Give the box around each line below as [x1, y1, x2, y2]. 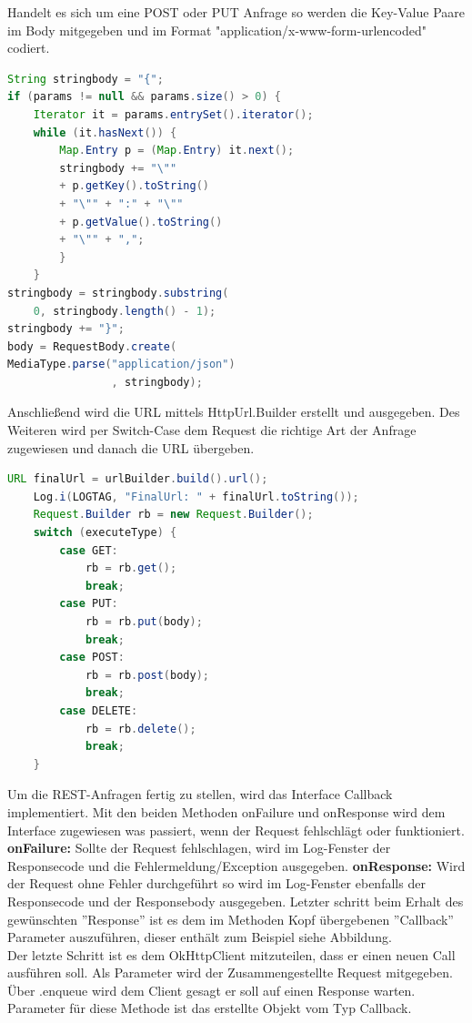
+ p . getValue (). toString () [59, 215, 223, 228]
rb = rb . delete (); [85, 722, 196, 735]
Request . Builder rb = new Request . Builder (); [33, 508, 314, 522]
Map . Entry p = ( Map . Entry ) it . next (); [59, 144, 295, 157]
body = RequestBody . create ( [7, 339, 177, 353]
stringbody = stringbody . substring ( [7, 286, 229, 299]
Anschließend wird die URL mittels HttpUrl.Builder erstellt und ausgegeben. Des [7, 402, 460, 421]
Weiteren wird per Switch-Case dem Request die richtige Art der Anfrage [7, 420, 417, 440]
